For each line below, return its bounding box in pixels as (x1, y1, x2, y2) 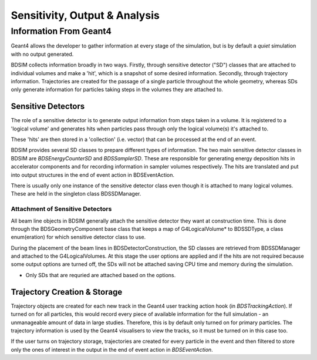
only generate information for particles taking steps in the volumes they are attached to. (11, 86, 223, 93)
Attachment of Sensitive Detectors (11, 205, 112, 213)
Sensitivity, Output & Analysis (11, 9, 160, 22)
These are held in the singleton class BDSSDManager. (11, 190, 141, 197)
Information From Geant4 (11, 26, 112, 36)
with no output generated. (11, 51, 74, 58)
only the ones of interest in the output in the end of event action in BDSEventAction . (11, 346, 214, 353)
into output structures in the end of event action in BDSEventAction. (11, 171, 175, 179)
